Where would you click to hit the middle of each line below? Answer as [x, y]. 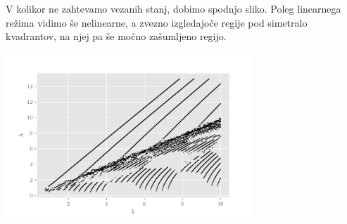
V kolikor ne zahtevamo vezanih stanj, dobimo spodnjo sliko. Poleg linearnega [173, 8]
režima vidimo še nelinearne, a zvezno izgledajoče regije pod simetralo [157, 22]
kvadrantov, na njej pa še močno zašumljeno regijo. [116, 36]
